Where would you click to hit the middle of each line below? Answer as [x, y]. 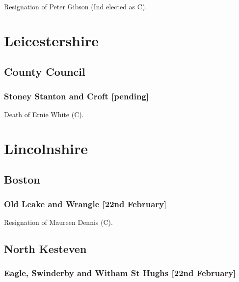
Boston [22, 179]
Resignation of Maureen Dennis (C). [58, 222]
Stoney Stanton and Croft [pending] [77, 96]
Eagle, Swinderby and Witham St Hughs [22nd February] [120, 273]
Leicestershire [51, 40]
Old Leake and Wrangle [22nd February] [85, 204]
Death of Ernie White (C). [44, 114]
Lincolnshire [46, 148]
